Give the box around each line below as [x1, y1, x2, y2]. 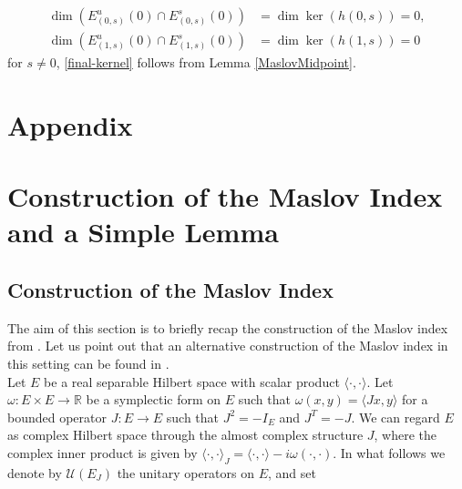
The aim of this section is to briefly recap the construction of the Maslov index [7, 318, 448, 337]
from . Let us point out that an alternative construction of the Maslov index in [7, 336, 448, 355]
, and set [268, 463, 316, 482]
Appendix [7, 106, 133, 143]
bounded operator [7, 407, 108, 426]
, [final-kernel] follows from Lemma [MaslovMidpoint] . [56, 53, 356, 72]
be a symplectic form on [86, 390, 221, 409]
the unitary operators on [117, 463, 255, 482]
